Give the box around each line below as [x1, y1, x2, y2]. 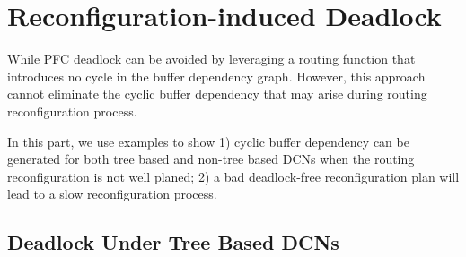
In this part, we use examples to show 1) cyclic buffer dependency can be [7, 132, 409, 150]
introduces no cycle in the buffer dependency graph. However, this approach [7, 66, 426, 85]
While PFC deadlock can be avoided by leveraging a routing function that [7, 49, 416, 68]
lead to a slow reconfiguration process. [7, 184, 217, 203]
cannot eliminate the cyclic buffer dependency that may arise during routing [7, 84, 427, 103]
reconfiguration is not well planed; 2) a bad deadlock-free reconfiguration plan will [7, 167, 460, 185]
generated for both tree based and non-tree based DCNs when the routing [7, 150, 415, 168]
